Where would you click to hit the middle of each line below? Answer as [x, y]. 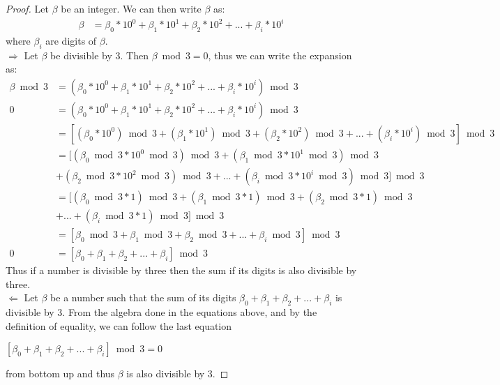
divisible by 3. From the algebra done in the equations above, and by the [161, 312]
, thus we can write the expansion [280, 55]
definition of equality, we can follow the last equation [119, 325]
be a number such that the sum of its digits [143, 297]
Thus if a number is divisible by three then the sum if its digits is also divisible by [181, 270]
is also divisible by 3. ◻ [177, 373]
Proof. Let [27, 8]
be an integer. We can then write [131, 8]
